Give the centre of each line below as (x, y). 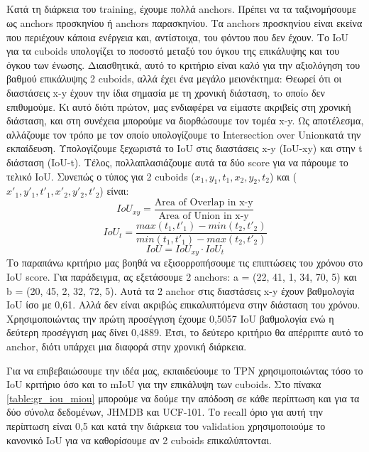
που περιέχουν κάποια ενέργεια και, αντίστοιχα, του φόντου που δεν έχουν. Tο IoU (178, 37)
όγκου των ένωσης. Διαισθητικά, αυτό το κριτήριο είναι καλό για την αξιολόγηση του (183, 64)
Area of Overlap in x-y (204, 202)
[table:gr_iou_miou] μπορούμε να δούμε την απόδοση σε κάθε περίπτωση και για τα (183, 398)
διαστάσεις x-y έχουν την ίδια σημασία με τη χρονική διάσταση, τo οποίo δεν (166, 92)
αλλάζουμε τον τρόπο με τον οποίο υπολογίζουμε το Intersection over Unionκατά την (184, 134)
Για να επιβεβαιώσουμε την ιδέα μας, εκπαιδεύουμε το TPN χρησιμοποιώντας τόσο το (185, 370)
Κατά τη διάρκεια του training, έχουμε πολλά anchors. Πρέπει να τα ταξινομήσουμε (181, 9)
